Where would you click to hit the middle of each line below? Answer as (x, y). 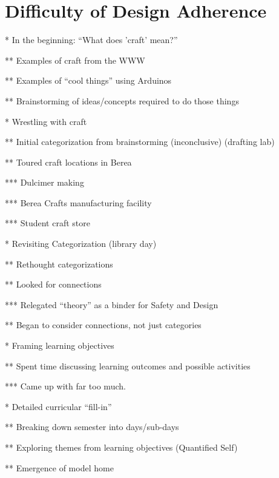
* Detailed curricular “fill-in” (58, 406)
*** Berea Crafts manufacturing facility (78, 202)
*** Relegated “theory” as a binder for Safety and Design (112, 304)
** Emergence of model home (59, 467)
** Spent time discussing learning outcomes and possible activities (128, 365)
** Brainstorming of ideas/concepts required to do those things (122, 100)
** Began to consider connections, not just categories (103, 325)
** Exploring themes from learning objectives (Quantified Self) (121, 447)
